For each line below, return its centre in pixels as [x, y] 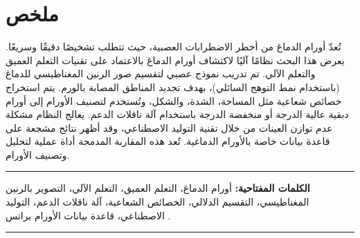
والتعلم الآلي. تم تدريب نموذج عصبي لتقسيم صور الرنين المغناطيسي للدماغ [161, 73]
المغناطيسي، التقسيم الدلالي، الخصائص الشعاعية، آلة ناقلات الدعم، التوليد [157, 202]
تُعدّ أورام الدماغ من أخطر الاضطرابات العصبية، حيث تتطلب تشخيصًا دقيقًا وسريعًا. [173, 47]
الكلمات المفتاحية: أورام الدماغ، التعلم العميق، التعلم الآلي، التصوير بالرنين [158, 188]
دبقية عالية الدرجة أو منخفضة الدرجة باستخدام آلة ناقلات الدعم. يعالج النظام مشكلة [177, 114]
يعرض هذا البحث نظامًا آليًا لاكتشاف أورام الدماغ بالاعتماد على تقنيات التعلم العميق [175, 60]
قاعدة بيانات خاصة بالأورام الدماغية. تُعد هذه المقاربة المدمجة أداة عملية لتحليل [168, 141]
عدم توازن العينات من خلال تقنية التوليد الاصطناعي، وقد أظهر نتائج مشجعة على [169, 127]
